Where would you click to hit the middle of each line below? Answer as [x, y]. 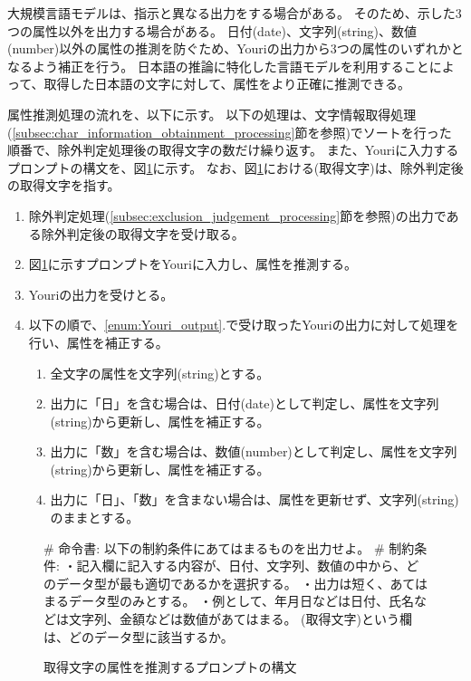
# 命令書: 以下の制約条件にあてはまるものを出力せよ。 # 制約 [229, 547]
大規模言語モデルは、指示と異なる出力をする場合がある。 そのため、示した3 [235, 13]
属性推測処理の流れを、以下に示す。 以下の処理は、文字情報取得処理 [212, 114]
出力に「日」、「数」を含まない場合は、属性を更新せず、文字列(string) [255, 499]
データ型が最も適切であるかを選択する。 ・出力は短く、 [223, 583]
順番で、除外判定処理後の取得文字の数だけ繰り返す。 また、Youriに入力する [233, 150]
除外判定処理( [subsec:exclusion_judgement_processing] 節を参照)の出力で [237, 215]
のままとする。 [95, 518]
